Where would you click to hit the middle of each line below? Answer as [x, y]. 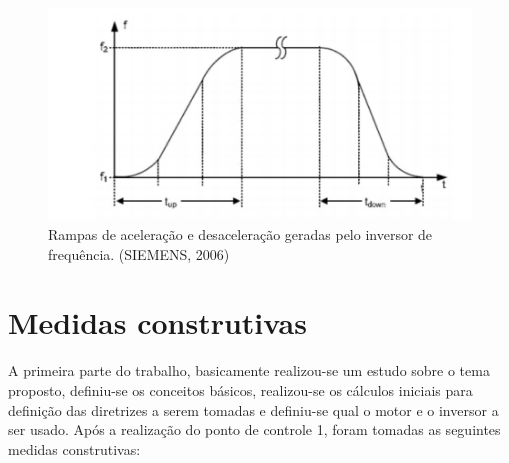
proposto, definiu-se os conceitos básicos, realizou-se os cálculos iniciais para [240, 389]
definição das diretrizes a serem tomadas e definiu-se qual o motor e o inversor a [253, 409]
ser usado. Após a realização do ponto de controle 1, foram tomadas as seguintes [254, 429]
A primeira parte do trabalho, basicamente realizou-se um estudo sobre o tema [249, 370]
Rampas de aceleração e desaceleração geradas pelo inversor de [240, 234]
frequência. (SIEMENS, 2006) [139, 253]
